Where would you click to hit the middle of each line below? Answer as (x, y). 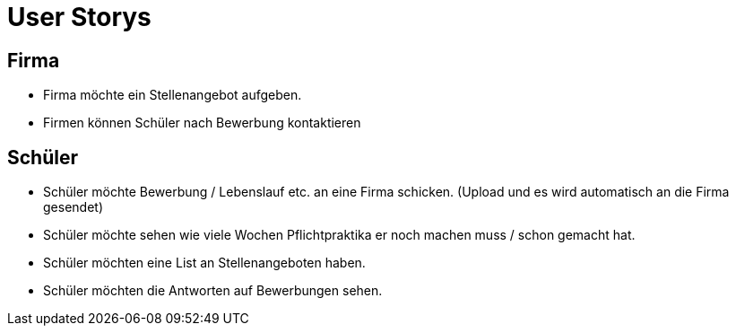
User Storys (79, 17)
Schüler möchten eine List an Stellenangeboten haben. (204, 263)
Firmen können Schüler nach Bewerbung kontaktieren (202, 123)
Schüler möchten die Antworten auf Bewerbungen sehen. (213, 291)
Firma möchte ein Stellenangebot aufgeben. (173, 95)
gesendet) (73, 207)
